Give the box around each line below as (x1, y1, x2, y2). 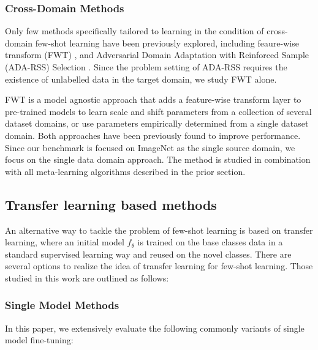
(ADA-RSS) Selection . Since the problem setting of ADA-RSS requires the (5, 61, 287, 73)
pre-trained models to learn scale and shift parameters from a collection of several (5, 105, 312, 117)
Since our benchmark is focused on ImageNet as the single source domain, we (5, 141, 295, 154)
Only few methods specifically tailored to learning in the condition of (5, 24, 264, 37)
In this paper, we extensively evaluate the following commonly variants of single (5, 321, 305, 334)
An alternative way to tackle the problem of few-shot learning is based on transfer (5, 223, 313, 236)
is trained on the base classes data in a (137, 236, 283, 248)
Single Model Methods (5, 297, 119, 313)
